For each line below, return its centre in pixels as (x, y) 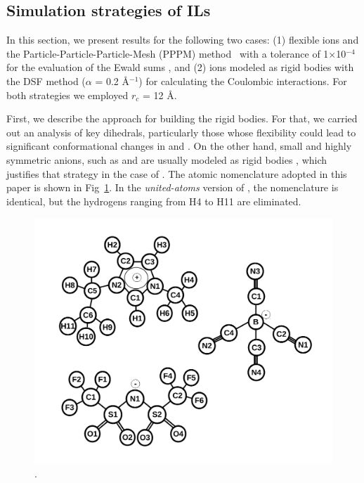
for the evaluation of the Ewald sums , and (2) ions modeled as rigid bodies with (180, 67)
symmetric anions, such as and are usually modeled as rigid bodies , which (167, 159)
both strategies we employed (67, 95)
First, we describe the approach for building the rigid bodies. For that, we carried (182, 118)
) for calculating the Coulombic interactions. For (243, 80)
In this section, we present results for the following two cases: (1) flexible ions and (183, 40)
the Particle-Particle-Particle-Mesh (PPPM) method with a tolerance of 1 (168, 53)
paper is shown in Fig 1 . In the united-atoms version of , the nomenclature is (173, 187)
